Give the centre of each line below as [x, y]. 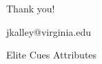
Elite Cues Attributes [52, 55]
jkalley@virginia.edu [49, 31]
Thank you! [31, 8]
